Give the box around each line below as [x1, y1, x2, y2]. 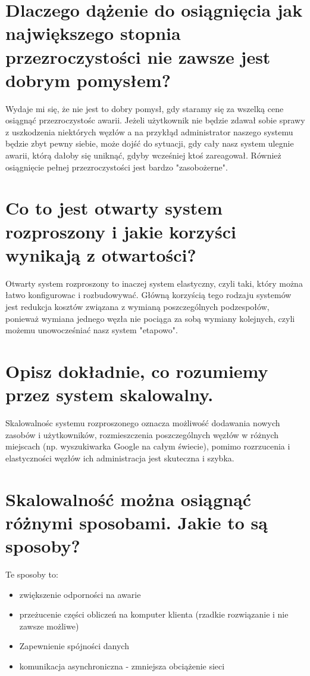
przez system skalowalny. [5, 382, 214, 407]
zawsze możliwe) [19, 619, 79, 632]
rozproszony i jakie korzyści [5, 219, 237, 243]
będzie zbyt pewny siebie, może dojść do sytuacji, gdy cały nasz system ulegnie [5, 137, 294, 150]
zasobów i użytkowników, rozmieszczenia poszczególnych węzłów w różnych [5, 428, 279, 441]
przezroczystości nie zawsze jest [5, 44, 271, 69]
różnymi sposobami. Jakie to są [5, 510, 268, 534]
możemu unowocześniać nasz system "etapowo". [5, 324, 178, 336]
